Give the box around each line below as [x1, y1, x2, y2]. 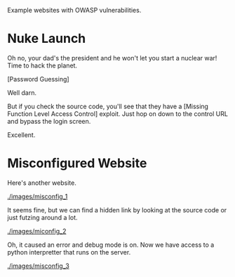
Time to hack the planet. [7, 61, 78, 70]
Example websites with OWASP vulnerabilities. [7, 6, 142, 14]
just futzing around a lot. [7, 213, 79, 221]
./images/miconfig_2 [7, 226, 67, 235]
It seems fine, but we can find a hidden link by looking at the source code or [7, 205, 227, 214]
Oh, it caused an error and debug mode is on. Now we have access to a [7, 240, 215, 249]
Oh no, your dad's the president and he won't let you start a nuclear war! [7, 53, 217, 62]
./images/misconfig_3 [7, 262, 70, 270]
